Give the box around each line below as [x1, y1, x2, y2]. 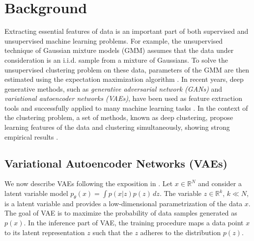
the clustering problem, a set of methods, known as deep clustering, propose [4, 112, 233, 122]
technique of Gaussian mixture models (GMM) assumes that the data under [4, 45, 234, 55]
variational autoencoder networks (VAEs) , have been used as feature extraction [4, 93, 242, 103]
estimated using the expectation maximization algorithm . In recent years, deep [4, 74, 244, 84]
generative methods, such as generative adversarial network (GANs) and [4, 83, 223, 94]
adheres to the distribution [140, 227, 221, 237]
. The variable [159, 188, 202, 198]
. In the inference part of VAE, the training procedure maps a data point [24, 217, 244, 228]
